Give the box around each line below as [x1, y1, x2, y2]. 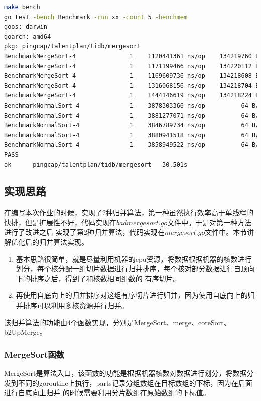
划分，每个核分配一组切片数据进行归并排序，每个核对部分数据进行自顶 [16, 263, 248, 274]
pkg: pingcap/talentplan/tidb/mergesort [4, 43, 141, 50]
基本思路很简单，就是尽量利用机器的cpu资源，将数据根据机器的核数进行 [16, 253, 252, 264]
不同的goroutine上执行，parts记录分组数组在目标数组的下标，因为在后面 [18, 377, 252, 388]
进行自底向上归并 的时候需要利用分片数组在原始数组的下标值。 [4, 387, 210, 398]
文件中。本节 [205, 227, 247, 237]
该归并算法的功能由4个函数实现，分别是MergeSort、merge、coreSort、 [4, 317, 231, 327]
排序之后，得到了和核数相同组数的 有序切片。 [30, 273, 180, 283]
